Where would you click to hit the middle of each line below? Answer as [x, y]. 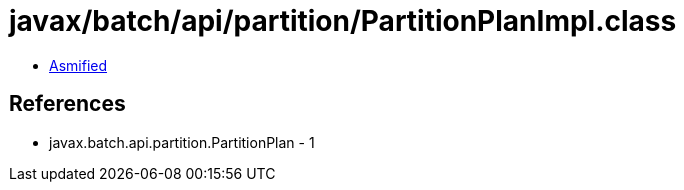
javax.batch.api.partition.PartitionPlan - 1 [182, 142]
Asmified [78, 65]
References [67, 104]
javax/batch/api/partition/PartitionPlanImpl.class [343, 21]
